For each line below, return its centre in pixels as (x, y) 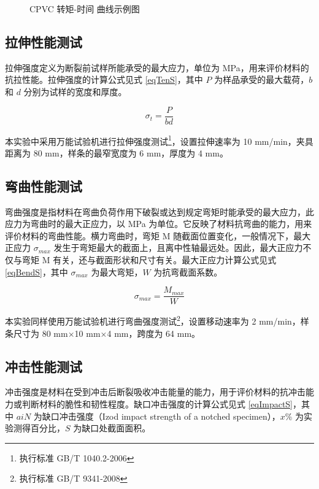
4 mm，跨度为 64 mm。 (154, 333)
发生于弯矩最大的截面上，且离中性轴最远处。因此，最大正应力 (178, 248)
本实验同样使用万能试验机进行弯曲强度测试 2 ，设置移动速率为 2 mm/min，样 (157, 320)
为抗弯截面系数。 (188, 271)
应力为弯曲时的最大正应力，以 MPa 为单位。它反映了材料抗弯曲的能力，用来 (159, 224)
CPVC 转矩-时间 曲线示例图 (85, 9)
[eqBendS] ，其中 (37, 271)
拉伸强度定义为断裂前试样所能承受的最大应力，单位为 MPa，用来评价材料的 (157, 67)
